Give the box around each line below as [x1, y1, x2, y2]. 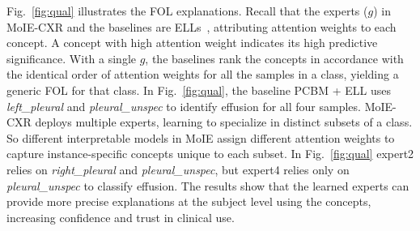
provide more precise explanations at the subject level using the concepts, [6, 193, 371, 210]
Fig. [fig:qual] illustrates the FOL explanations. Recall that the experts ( [6, 2, 368, 19]
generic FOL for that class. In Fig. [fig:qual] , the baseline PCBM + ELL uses [6, 81, 391, 98]
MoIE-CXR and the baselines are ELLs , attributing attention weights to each [6, 18, 397, 35]
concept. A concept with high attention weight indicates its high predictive [6, 34, 378, 51]
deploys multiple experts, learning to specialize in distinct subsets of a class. [35, 113, 413, 130]
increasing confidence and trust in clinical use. [6, 208, 235, 225]
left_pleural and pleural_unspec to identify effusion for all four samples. [6, 97, 361, 114]
